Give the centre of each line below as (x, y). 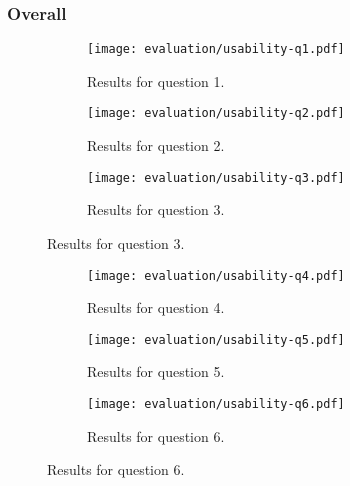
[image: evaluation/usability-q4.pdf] (216, 275)
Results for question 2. (156, 145)
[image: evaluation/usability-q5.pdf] (216, 339)
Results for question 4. (156, 307)
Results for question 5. (156, 371)
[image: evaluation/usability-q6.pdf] (216, 404)
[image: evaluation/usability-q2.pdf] (216, 113)
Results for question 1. (156, 80)
